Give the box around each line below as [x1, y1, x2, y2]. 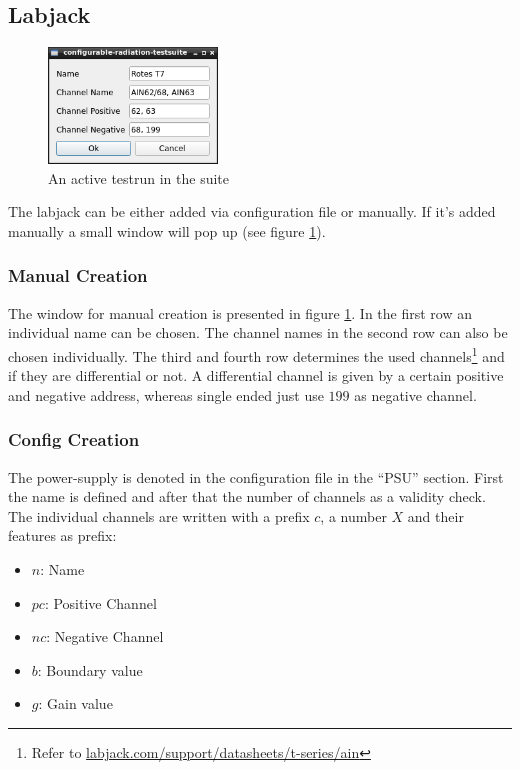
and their [407, 505, 464, 526]
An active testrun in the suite [48, 167, 230, 188]
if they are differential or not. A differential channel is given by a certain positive [8, 365, 504, 386]
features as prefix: [8, 525, 117, 546]
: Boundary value [37, 659, 143, 680]
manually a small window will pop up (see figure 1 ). [8, 220, 326, 241]
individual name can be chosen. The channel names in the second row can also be [8, 322, 508, 343]
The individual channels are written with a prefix [8, 505, 310, 526]
